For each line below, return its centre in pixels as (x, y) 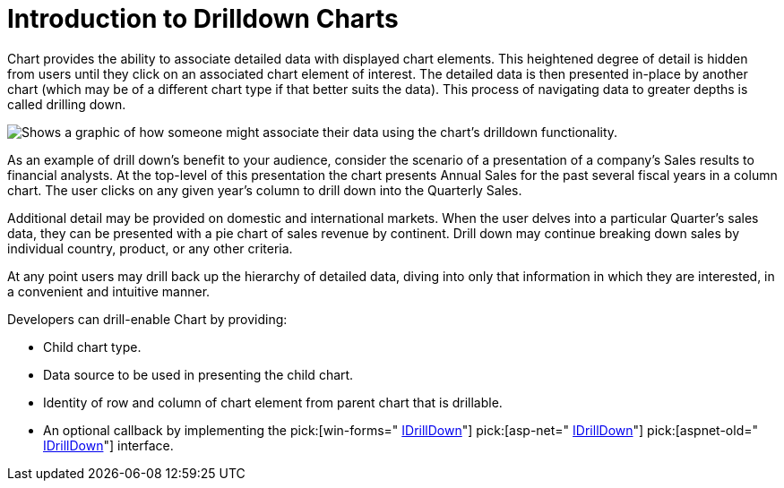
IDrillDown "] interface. (108, 445)
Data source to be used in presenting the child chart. (198, 374)
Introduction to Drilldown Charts (203, 19)
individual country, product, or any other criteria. (150, 248)
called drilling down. (67, 104)
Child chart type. (92, 347)
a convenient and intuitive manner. (109, 291)
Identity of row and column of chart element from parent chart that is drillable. (273, 402)
